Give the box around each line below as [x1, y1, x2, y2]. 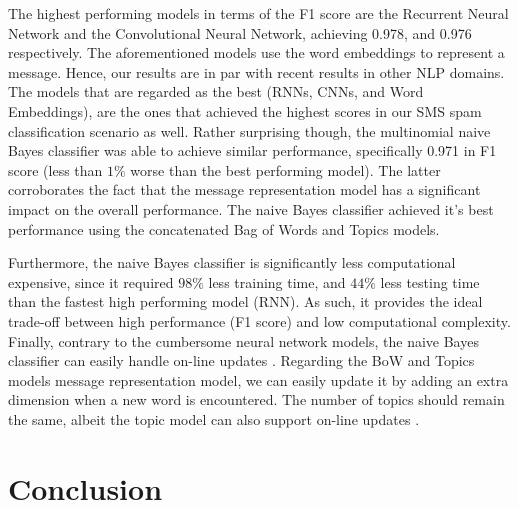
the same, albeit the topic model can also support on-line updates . [8, 408, 420, 429]
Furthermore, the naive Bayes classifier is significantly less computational [8, 252, 456, 273]
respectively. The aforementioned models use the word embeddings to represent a [8, 42, 505, 63]
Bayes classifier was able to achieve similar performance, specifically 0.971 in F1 [8, 140, 497, 161]
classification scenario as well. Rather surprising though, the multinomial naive [8, 120, 491, 141]
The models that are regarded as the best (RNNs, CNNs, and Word [8, 81, 424, 102]
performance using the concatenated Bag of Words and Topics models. [8, 218, 440, 239]
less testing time [380, 271, 480, 292]
